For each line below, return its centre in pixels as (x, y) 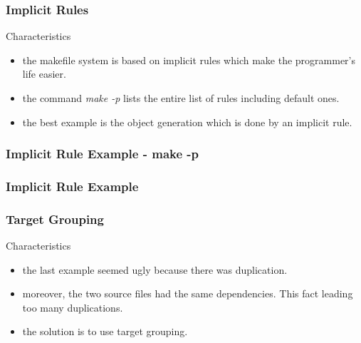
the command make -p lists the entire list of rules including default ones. (181, 98)
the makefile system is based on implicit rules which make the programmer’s (189, 60)
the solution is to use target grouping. (105, 331)
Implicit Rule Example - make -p (103, 154)
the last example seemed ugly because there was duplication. (155, 269)
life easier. (44, 74)
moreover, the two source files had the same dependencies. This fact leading (188, 293)
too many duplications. (73, 307)
